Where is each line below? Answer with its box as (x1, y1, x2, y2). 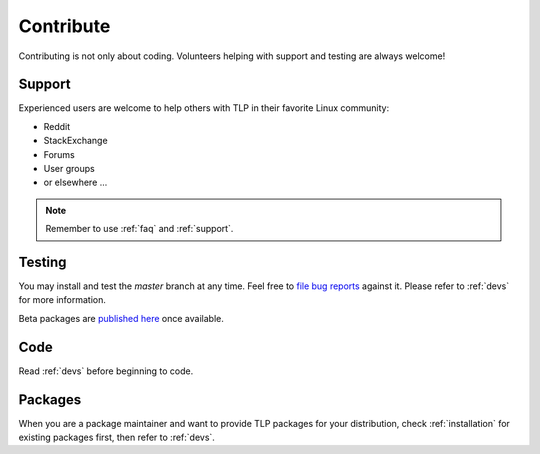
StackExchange (43, 135, 109, 147)
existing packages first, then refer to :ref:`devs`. (18, 431, 215, 444)
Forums (43, 148, 75, 160)
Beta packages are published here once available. (18, 312, 224, 324)
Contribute (18, 15, 111, 37)
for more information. (18, 294, 107, 306)
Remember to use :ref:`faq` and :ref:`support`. (45, 223, 234, 235)
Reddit (43, 120, 71, 132)
